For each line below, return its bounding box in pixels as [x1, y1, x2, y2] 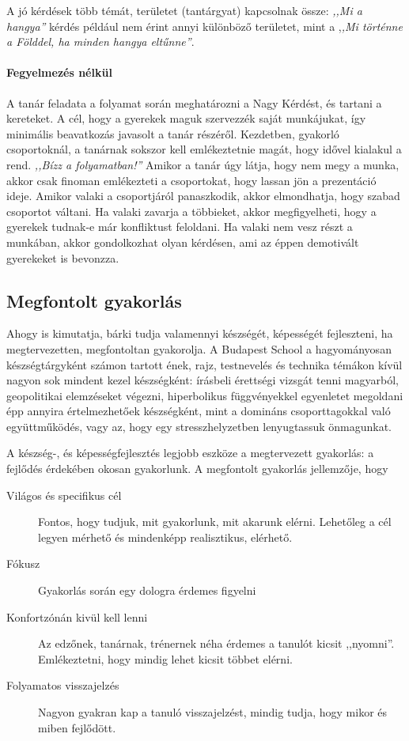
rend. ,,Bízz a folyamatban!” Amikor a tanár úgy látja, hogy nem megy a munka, [6, 156, 400, 172]
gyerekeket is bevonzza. [6, 249, 119, 266]
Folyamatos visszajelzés [6, 677, 119, 694]
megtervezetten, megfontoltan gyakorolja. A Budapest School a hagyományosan [6, 340, 392, 357]
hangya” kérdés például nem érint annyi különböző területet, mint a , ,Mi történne [6, 17, 403, 34]
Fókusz [6, 555, 40, 572]
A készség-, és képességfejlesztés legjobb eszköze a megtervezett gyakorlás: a [6, 444, 374, 461]
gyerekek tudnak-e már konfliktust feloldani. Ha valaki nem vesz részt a [6, 218, 353, 235]
